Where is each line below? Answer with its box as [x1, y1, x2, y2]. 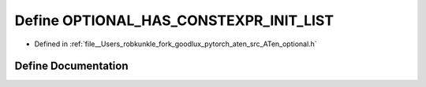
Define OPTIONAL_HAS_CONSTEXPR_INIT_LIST [14, 12, 334, 29]
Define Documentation [14, 60, 129, 73]
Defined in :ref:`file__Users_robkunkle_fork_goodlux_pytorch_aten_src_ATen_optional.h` [34, 39, 317, 49]
